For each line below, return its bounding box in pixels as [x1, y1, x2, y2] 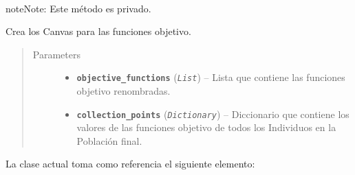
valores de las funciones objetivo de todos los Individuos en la [76, 120, 336, 135]
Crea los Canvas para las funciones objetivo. [6, 24, 191, 38]
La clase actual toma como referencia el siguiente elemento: [6, 156, 255, 171]
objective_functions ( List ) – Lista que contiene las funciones [76, 70, 345, 84]
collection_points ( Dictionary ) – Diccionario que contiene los [76, 106, 349, 121]
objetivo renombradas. [76, 84, 171, 98]
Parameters [32, 47, 80, 61]
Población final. [76, 133, 142, 148]
